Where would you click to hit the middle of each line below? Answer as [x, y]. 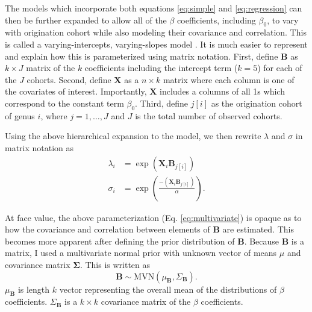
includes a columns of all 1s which [222, 91]
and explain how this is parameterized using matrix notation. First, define [142, 56]
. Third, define [162, 103]
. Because [262, 241]
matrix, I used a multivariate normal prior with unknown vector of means [141, 253]
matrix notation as [39, 147]
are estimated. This [258, 229]
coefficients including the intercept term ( [161, 68]
